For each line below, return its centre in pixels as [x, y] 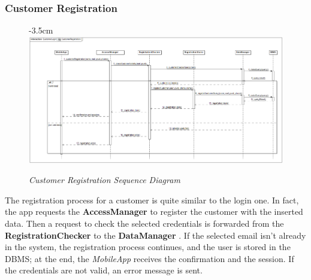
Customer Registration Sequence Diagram [105, 180]
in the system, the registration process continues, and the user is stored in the [148, 247]
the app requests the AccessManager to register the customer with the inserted [154, 211]
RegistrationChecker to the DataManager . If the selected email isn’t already [155, 235]
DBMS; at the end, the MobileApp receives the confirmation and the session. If [150, 258]
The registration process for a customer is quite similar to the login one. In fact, [152, 200]
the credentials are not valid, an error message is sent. [104, 270]
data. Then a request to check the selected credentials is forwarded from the [144, 223]
